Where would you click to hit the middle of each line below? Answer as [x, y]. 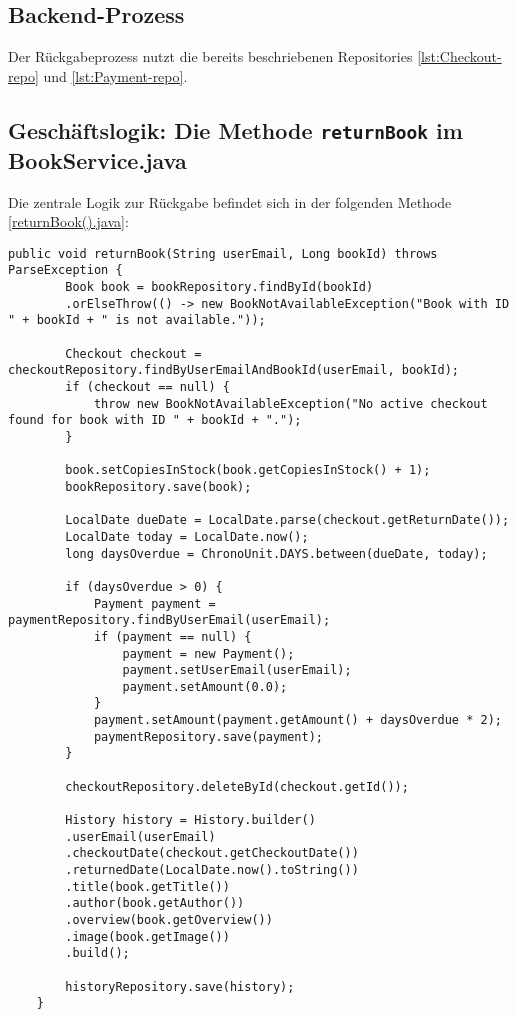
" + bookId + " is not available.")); [137, 320]
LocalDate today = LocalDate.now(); [187, 536]
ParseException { [65, 270]
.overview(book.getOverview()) [169, 920]
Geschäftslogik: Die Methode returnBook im [235, 129]
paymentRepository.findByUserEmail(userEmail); [169, 620]
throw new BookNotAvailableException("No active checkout [290, 403]
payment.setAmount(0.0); [205, 686]
